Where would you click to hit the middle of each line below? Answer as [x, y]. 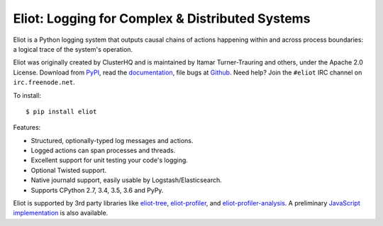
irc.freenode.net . [44, 82]
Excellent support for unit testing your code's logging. [109, 160]
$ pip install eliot [61, 111]
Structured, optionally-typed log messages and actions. [112, 140]
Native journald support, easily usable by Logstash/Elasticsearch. [127, 180]
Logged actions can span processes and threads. [103, 151]
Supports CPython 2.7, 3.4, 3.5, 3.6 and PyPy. [97, 190]
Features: [27, 128]
